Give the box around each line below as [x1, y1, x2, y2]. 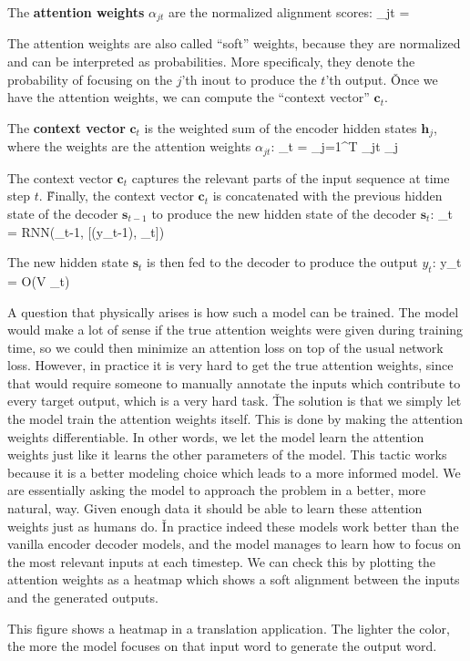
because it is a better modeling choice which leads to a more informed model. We [7, 462, 461, 481]
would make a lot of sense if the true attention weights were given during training [7, 320, 464, 339]
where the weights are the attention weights [7, 137, 251, 156]
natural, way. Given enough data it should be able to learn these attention [7, 499, 423, 518]
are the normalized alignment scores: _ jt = [168, 3, 410, 21]
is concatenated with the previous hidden [212, 186, 443, 205]
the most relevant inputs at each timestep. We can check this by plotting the [7, 552, 436, 571]
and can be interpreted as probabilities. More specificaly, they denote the [7, 52, 415, 71]
